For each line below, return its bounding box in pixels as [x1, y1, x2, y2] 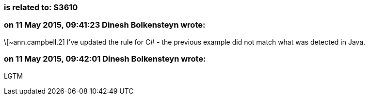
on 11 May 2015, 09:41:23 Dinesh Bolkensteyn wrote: [4, 20, 206, 30]
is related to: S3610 [4, 2, 78, 12]
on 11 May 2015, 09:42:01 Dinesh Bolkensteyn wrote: [4, 54, 206, 64]
